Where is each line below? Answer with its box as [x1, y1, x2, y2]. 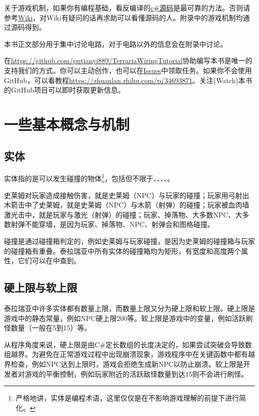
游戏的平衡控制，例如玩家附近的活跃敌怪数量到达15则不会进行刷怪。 [24, 368, 248, 379]
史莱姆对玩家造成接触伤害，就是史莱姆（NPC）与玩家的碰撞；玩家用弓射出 [4, 190, 250, 200]
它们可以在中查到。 [17, 255, 81, 266]
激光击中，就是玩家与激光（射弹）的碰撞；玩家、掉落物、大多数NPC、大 [4, 209, 243, 219]
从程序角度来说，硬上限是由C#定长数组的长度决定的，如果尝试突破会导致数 [4, 339, 252, 349]
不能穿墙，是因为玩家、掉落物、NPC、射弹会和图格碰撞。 [24, 219, 215, 229]
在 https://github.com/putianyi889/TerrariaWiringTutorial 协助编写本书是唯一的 [4, 55, 253, 66]
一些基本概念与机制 [4, 113, 130, 134]
